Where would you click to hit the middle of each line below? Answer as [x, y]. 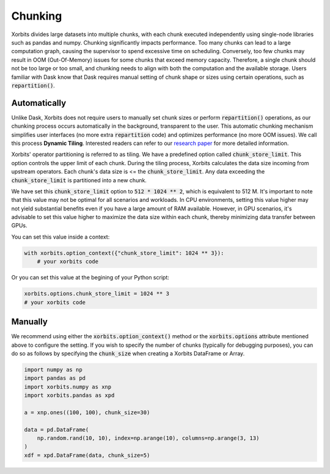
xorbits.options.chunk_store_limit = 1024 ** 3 [97, 294]
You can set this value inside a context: [61, 237]
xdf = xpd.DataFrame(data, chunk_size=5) [87, 455]
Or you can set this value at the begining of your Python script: [90, 278]
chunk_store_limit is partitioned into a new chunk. [79, 180]
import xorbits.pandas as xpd [69, 395]
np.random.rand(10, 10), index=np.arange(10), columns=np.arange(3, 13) [148, 438]
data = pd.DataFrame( [57, 429]
